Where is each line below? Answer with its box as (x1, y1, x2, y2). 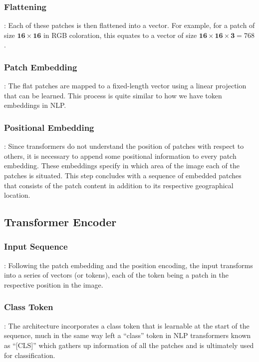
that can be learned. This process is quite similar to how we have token (4, 90, 222, 100)
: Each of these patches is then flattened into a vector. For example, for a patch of (4, 20, 255, 30)
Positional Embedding (4, 121, 94, 133)
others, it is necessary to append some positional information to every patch (4, 150, 237, 161)
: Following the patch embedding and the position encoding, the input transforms (4, 260, 253, 270)
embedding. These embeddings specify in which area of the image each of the (4, 160, 240, 171)
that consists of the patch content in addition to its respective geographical (4, 180, 234, 190)
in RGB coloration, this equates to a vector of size (43, 29, 197, 40)
